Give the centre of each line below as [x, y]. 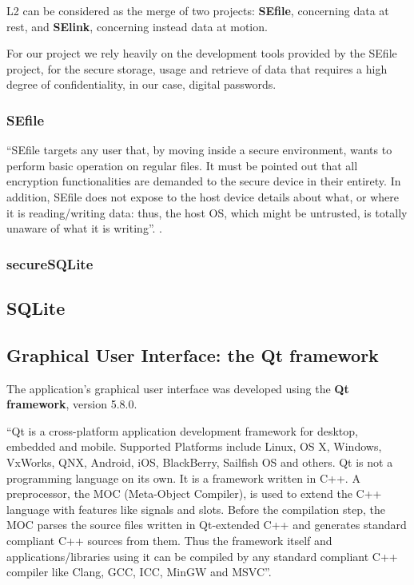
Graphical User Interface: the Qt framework [193, 354]
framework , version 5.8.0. [72, 404]
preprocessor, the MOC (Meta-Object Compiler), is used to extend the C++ [194, 493]
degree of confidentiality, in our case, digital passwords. [141, 84]
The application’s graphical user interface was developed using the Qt [178, 388]
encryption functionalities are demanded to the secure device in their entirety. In [204, 181]
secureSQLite [50, 263]
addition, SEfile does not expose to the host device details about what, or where [203, 196]
